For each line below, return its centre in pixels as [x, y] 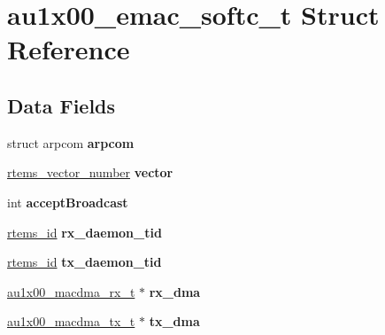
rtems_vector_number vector [90, 172]
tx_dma [174, 321]
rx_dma [175, 291]
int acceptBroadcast [68, 202]
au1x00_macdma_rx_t [71, 291]
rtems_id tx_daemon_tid [85, 262]
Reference [69, 49]
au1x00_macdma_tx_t [71, 321]
